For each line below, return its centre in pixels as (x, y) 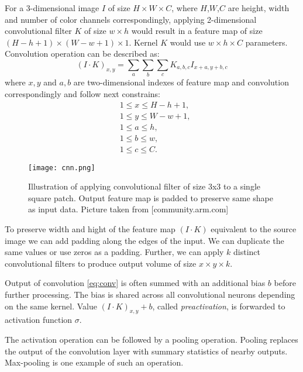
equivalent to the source (254, 229)
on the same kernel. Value (51, 306)
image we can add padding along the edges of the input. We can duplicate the (144, 240)
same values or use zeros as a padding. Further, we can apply (114, 252)
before (285, 283)
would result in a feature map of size (197, 31)
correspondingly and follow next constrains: (82, 93)
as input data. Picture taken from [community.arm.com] (128, 209)
